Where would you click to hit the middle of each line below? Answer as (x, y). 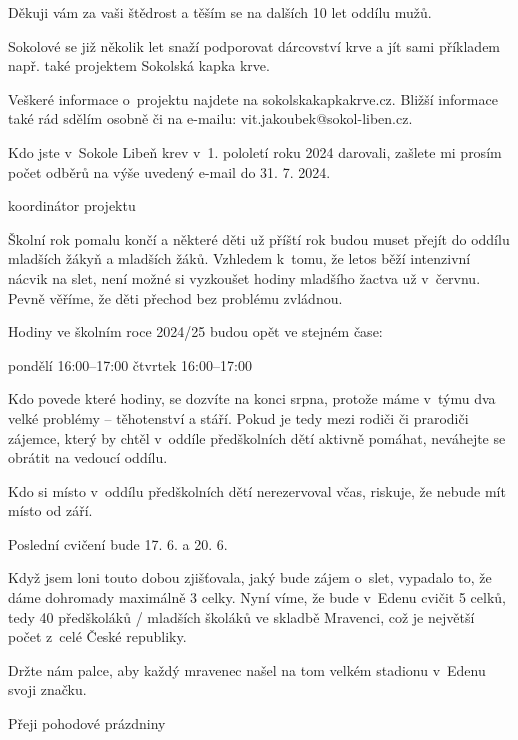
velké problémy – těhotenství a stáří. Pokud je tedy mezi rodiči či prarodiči (238, 417)
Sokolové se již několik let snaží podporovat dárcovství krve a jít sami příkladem (254, 45)
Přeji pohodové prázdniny (87, 723)
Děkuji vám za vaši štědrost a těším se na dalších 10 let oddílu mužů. (220, 12)
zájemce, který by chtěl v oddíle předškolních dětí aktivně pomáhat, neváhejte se (257, 437)
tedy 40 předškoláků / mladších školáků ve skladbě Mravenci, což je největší (241, 616)
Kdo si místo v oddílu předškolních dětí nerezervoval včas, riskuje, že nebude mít (257, 490)
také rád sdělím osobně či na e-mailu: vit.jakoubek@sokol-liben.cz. (210, 118)
